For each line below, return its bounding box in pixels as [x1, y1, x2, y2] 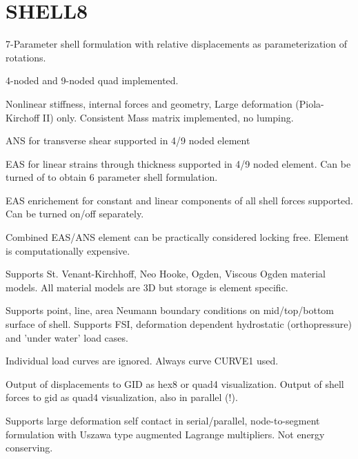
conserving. [6, 440, 53, 455]
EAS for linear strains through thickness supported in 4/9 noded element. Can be [6, 156, 351, 170]
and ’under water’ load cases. [6, 330, 128, 344]
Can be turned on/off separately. [6, 206, 144, 221]
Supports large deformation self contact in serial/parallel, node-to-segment [6, 413, 320, 427]
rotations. [6, 50, 46, 64]
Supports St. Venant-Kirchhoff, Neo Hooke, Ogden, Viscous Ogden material [6, 266, 326, 281]
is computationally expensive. [6, 243, 130, 257]
